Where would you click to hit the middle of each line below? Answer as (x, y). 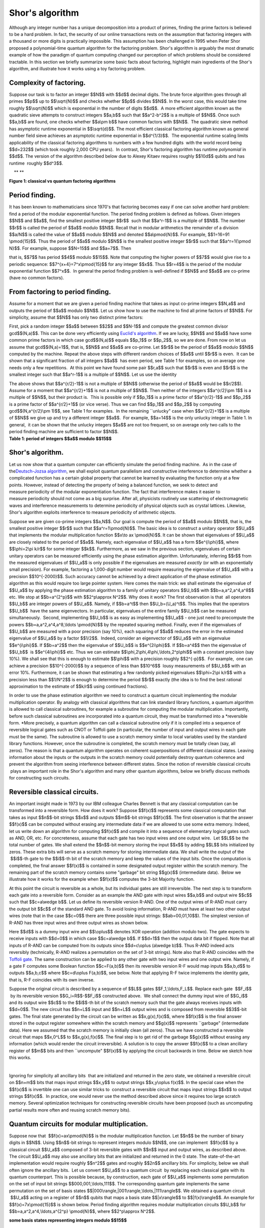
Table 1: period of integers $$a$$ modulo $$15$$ (60, 438)
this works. (20, 1058)
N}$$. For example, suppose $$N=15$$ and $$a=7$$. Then (70, 248)
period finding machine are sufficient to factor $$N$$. (64, 432)
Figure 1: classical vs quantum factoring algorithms (62, 181)
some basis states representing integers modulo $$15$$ (68, 1220)
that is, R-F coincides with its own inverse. (52, 979)
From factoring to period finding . (60, 292)
